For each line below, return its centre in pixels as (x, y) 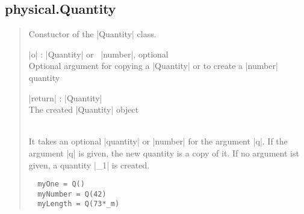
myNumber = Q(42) (72, 194)
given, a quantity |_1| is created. (89, 165)
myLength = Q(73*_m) (79, 204)
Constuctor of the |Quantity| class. (92, 34)
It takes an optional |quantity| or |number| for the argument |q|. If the (158, 141)
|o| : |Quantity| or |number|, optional (98, 54)
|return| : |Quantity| (65, 97)
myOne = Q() (61, 184)
